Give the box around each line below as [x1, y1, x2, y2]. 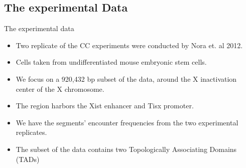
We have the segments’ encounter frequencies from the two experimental [16, 117, 238, 127]
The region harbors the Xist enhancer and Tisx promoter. [16, 100, 194, 111]
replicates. [16, 127, 47, 137]
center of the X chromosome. [16, 83, 104, 94]
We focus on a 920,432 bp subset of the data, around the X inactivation [16, 73, 237, 84]
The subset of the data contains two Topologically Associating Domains [16, 143, 237, 154]
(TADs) [16, 153, 40, 164]
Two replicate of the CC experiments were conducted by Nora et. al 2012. [16, 40, 243, 50]
